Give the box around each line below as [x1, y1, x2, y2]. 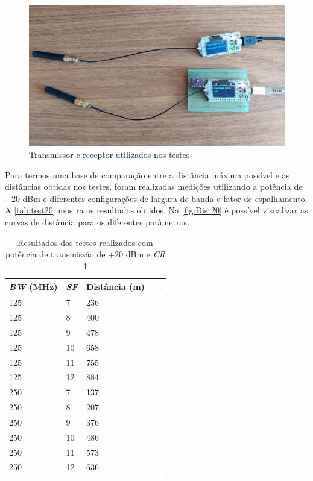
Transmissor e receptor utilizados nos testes [29, 148, 190, 160]
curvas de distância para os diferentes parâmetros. [5, 215, 189, 228]
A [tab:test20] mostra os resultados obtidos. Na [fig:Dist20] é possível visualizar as [5, 204, 308, 216]
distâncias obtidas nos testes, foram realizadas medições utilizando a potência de [5, 180, 303, 193]
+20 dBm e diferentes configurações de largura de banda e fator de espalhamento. [5, 192, 308, 204]
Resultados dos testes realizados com [17, 236, 153, 248]
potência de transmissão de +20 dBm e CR [5, 248, 165, 260]
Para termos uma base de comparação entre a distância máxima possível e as [5, 168, 290, 181]
